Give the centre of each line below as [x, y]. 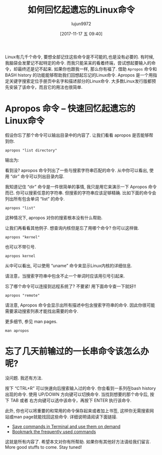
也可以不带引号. [21, 247]
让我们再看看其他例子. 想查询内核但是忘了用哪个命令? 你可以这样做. [72, 228]
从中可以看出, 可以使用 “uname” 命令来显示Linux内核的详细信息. [69, 266]
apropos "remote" [22, 295]
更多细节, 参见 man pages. [31, 321]
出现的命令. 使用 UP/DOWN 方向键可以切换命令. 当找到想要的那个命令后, [77, 394]
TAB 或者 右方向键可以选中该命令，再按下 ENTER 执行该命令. [71, 400]
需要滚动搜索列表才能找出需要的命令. [42, 311]
